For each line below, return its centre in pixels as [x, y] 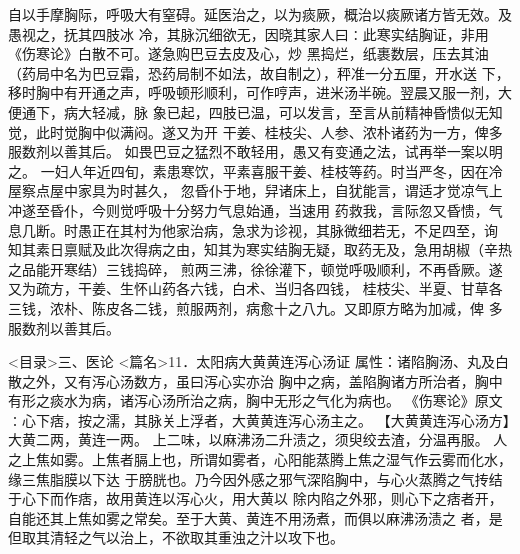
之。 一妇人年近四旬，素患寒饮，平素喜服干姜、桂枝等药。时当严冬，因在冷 [255, 170]
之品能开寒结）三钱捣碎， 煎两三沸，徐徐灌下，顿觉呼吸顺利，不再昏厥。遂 [255, 268]
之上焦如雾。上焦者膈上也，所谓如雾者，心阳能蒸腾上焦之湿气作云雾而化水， [260, 459]
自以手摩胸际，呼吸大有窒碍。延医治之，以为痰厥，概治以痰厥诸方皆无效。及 [260, 14]
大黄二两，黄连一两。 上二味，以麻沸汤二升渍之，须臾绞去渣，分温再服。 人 [258, 439]
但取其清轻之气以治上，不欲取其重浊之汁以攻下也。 [176, 537]
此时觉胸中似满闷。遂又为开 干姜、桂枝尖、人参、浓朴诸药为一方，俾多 [269, 131]
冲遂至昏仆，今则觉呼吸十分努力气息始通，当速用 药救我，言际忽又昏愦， [248, 209]
